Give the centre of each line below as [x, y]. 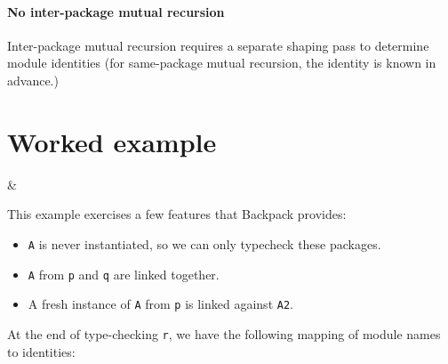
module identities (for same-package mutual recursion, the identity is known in [222, 63]
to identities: [41, 351]
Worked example [112, 141]
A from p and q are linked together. [124, 274]
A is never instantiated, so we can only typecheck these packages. [204, 243]
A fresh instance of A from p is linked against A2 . [160, 304]
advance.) [33, 80]
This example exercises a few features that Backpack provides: [177, 214]
